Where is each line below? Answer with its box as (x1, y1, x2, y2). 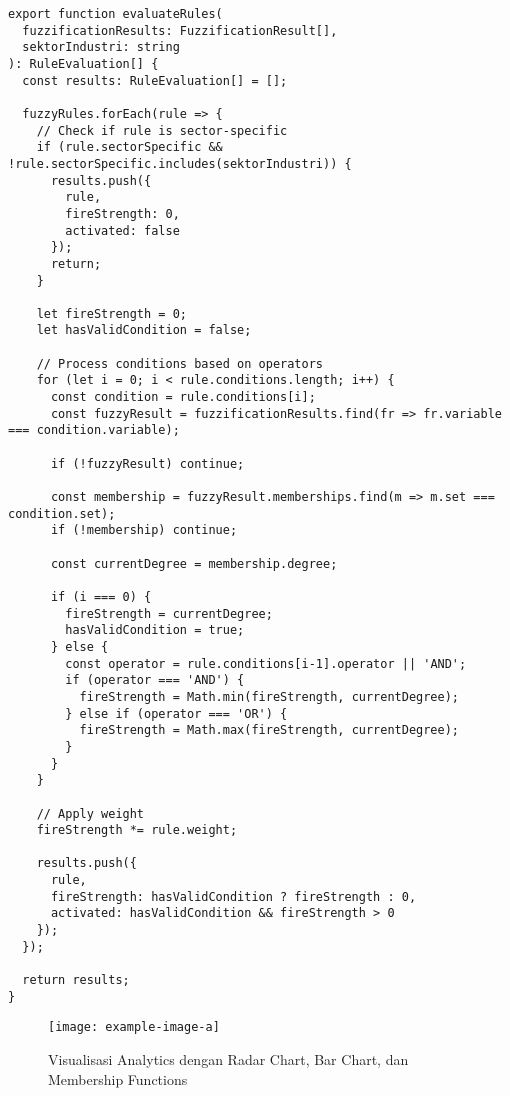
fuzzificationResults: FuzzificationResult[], (22, 23, 338, 38)
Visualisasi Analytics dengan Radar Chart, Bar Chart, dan (48, 1049, 409, 1070)
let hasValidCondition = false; (36, 323, 252, 338)
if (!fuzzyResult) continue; (50, 456, 245, 471)
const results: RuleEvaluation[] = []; (22, 73, 288, 88)
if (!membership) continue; (50, 523, 238, 538)
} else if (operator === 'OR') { (65, 706, 288, 721)
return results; (22, 973, 130, 988)
